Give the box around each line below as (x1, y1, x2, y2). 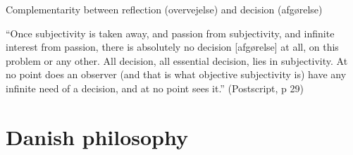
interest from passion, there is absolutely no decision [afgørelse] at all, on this (6, 39, 339, 54)
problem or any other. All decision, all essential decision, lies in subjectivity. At (6, 53, 348, 68)
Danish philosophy (6, 122, 188, 151)
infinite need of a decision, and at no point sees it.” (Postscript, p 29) (6, 80, 304, 95)
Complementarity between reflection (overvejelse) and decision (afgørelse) (6, 2, 323, 16)
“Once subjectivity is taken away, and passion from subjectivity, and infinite (6, 25, 335, 40)
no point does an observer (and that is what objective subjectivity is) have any (6, 67, 347, 82)
